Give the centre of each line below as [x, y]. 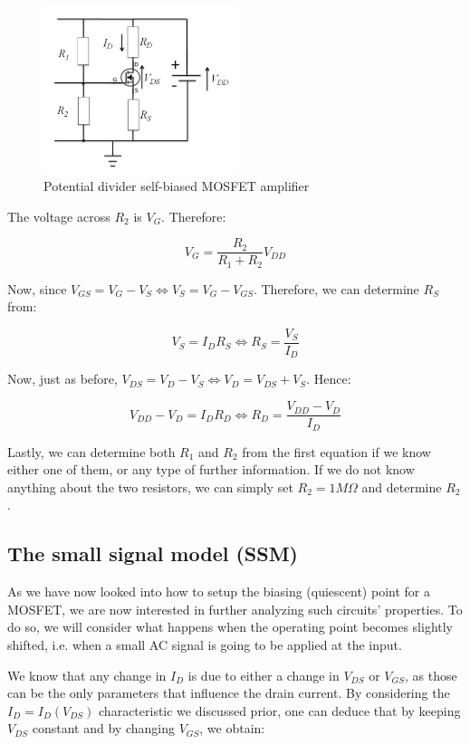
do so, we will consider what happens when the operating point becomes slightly [230, 627]
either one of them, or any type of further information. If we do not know [211, 469]
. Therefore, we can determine [336, 288]
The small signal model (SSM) [153, 553]
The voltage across [59, 216]
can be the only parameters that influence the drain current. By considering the [229, 693]
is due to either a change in [264, 675]
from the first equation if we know [336, 451]
